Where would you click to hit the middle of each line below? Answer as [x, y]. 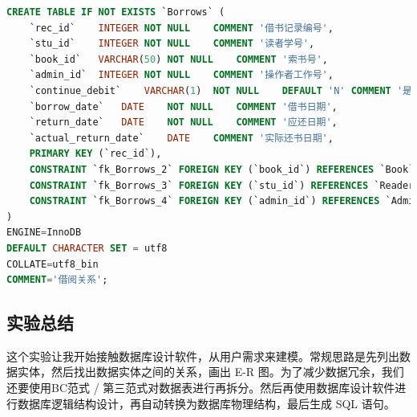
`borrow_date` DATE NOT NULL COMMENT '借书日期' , [183, 106]
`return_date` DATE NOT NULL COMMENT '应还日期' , [183, 123]
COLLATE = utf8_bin [53, 264]
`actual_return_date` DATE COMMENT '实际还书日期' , [181, 138]
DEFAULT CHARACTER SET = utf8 [87, 248]
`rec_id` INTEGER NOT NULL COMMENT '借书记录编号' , [181, 28]
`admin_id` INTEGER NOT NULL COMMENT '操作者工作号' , [181, 75]
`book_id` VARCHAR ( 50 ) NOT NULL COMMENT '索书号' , [178, 59]
